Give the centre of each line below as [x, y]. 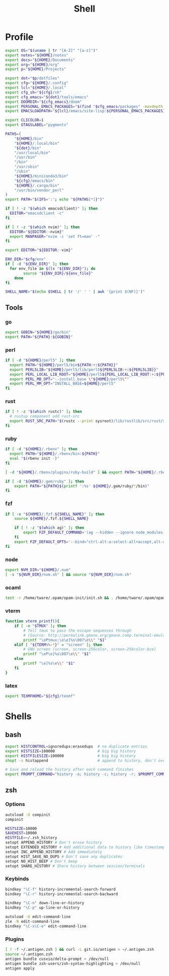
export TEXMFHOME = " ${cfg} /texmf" [40, 696]
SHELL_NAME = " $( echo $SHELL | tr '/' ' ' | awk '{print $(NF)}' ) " [75, 292]
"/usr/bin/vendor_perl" [39, 190]
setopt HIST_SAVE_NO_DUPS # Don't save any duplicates [64, 857]
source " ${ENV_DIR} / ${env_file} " [58, 273]
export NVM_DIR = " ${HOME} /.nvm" [38, 570]
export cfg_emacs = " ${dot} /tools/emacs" [47, 97]
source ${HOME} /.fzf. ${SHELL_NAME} [52, 519]
